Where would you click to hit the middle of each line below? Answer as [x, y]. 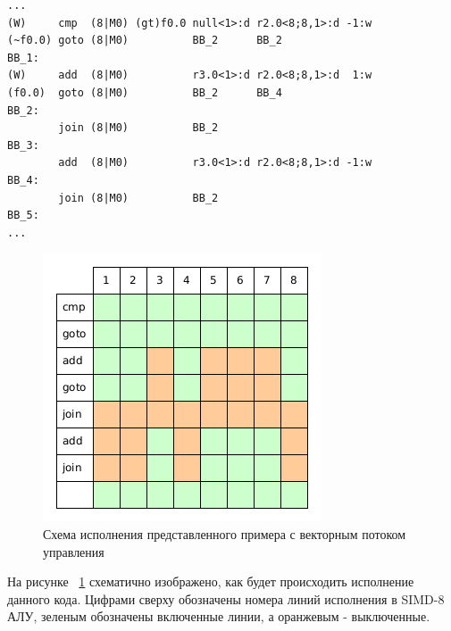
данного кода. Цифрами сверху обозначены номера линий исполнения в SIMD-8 [226, 598]
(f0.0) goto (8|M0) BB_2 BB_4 [145, 92]
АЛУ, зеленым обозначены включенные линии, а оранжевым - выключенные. [219, 616]
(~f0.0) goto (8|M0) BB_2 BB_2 [145, 41]
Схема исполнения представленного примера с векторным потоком [225, 533]
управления [74, 551]
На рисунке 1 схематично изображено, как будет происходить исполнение [211, 581]
